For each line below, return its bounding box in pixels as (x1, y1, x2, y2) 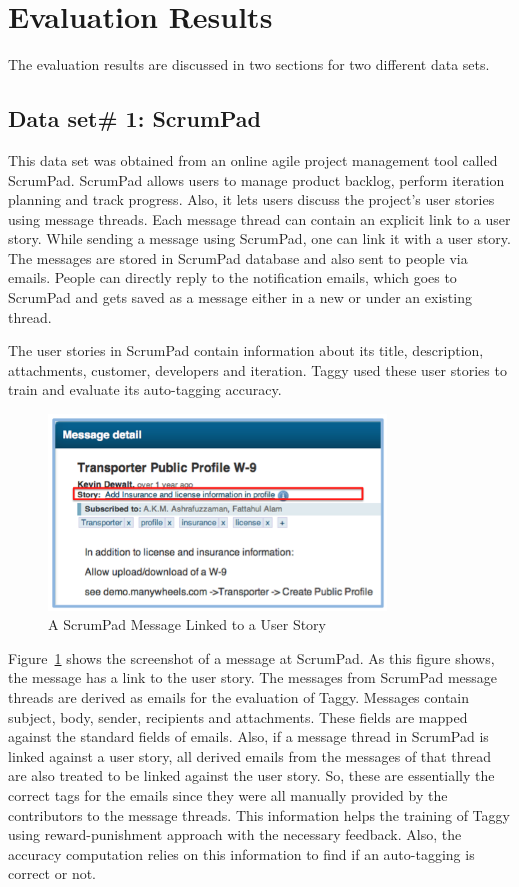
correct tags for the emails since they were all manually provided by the (8, 784, 448, 805)
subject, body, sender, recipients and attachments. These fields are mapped (8, 706, 468, 727)
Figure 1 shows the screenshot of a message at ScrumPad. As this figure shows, (8, 647, 495, 668)
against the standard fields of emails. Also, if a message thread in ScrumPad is (8, 726, 489, 747)
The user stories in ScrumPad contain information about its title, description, (8, 340, 484, 361)
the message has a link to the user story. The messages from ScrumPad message (8, 667, 498, 688)
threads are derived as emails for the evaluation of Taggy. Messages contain (8, 686, 470, 707)
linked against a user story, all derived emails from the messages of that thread (8, 745, 491, 766)
